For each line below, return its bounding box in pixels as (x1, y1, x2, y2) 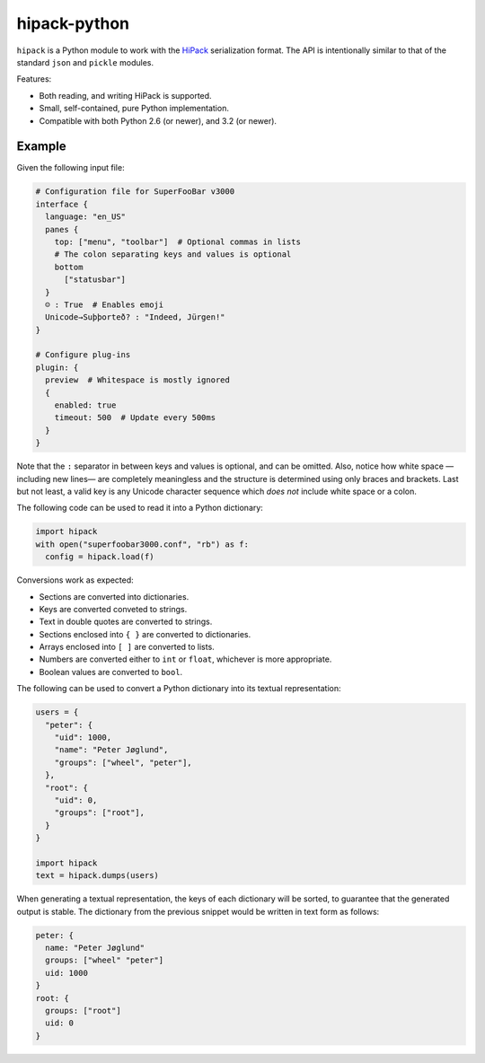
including (16, 473, 51, 484)
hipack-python (16, 13, 130, 33)
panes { (45, 224, 79, 234)
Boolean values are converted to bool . (39, 666, 183, 677)
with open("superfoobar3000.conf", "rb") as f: (35, 539, 249, 549)
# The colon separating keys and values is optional (54, 250, 292, 259)
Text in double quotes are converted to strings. (39, 616, 213, 628)
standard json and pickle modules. (16, 57, 154, 67)
